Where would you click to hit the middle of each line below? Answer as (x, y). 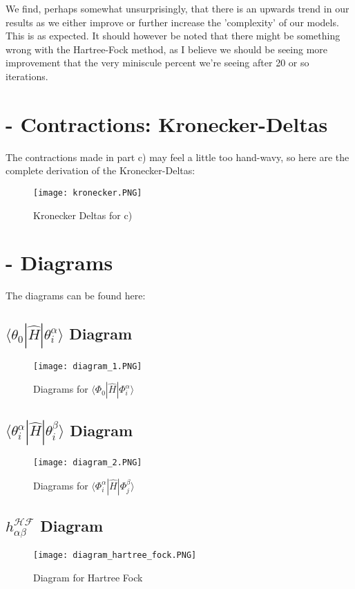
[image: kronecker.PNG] (88, 193)
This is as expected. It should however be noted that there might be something (173, 36)
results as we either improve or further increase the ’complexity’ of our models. (172, 22)
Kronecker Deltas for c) (83, 215)
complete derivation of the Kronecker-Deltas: (100, 170)
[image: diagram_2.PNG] (88, 463)
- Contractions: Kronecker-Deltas (167, 123)
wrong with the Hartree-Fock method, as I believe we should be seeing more (167, 49)
